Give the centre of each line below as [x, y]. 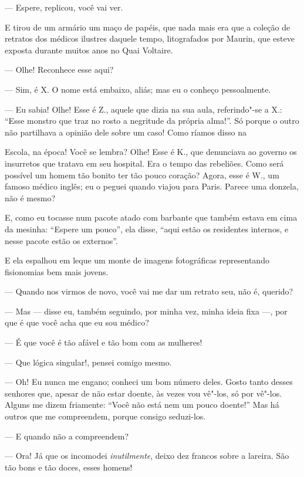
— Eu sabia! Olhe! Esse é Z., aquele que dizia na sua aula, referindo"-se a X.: [143, 109]
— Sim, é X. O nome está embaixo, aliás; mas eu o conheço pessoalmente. [138, 89]
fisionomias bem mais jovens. [57, 271]
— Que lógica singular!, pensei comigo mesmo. [88, 362]
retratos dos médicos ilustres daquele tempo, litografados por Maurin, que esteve [150, 38]
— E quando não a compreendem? [67, 436]
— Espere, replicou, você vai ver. [64, 7]
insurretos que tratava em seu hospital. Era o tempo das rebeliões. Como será [144, 163]
